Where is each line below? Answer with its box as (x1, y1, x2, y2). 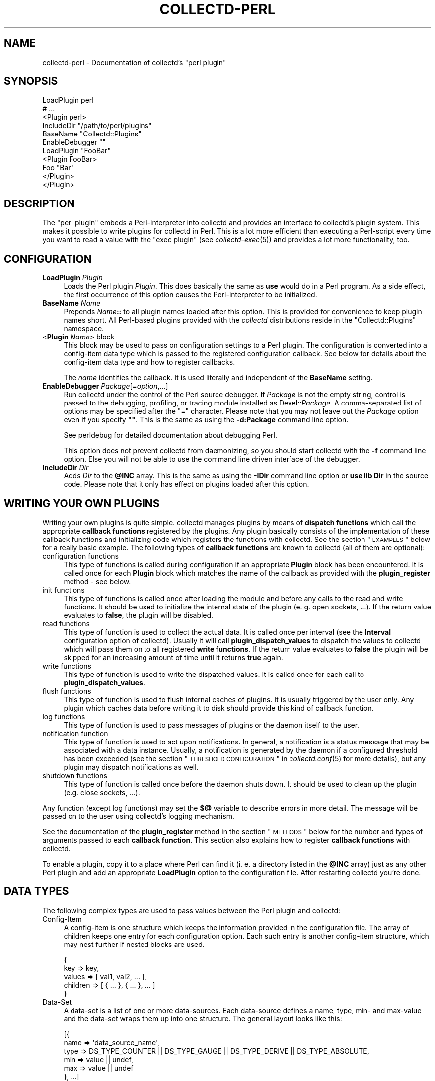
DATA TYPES (4, 885, 69, 898)
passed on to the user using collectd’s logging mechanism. (42, 811, 234, 820)
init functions (42, 585, 85, 594)
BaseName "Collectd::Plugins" (42, 130, 142, 138)
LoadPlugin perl (42, 96, 94, 105)
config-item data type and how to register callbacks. (64, 358, 235, 367)
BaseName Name (42, 299, 101, 308)
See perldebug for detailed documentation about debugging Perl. (64, 431, 277, 440)
